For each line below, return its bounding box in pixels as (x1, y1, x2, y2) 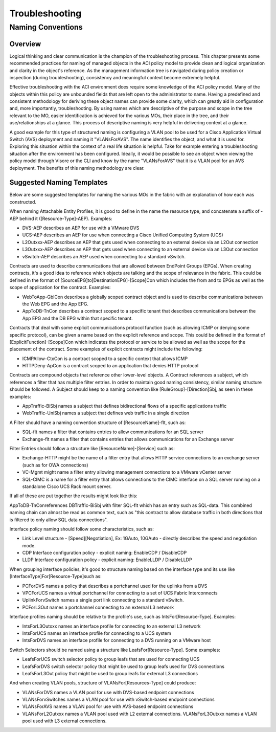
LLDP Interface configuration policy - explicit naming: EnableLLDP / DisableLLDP (22, 557, 192, 563)
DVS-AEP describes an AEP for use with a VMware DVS (22, 225, 140, 231)
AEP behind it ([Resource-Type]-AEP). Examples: (9, 215, 112, 221)
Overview (9, 39, 41, 48)
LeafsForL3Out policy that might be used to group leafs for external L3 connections (22, 670, 198, 676)
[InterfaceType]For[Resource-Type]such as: (9, 573, 102, 580)
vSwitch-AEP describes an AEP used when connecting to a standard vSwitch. (22, 253, 186, 259)
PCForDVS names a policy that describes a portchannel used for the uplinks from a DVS (22, 583, 208, 589)
